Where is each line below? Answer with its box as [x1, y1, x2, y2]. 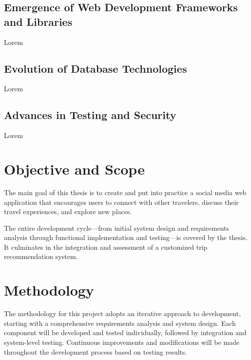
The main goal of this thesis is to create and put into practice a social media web [4, 187, 247, 197]
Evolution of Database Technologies [4, 60, 187, 76]
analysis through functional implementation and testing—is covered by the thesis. [4, 232, 248, 242]
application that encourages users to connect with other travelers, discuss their [4, 197, 239, 207]
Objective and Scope [4, 159, 145, 179]
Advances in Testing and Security [4, 107, 176, 122]
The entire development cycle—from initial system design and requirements [4, 222, 230, 233]
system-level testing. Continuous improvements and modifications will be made [4, 337, 240, 347]
